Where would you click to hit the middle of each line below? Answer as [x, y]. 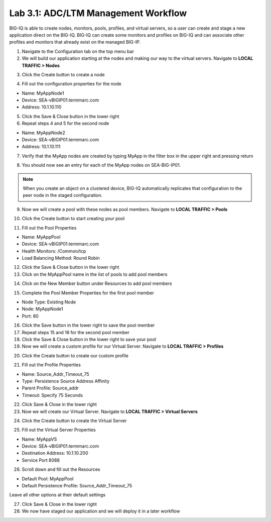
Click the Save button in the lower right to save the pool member [88, 325]
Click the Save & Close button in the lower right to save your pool [89, 339]
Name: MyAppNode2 [43, 133]
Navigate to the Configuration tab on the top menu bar [78, 51]
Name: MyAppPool [41, 237]
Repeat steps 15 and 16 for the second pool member [76, 332]
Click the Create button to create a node [63, 74]
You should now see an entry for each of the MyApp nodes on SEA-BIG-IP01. [101, 165]
